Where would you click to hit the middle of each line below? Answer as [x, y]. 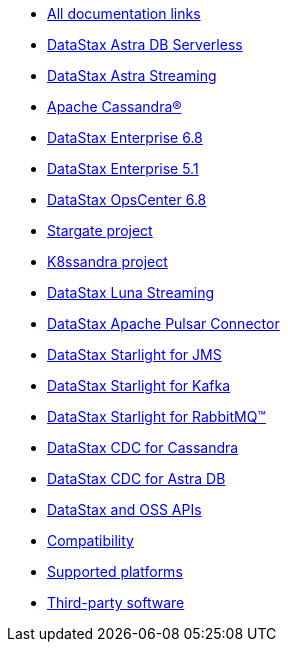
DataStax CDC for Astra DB [136, 478]
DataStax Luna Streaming [131, 292]
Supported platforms [115, 571]
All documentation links [124, 13]
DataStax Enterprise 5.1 [123, 168]
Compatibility [90, 540]
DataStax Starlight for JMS [134, 354]
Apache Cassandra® [114, 106]
